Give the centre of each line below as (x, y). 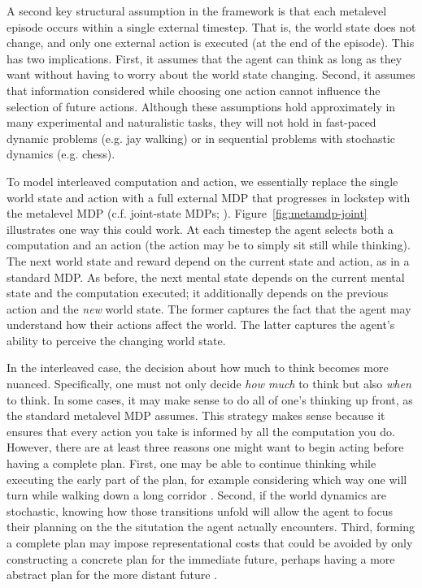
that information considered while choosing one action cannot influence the (194, 90)
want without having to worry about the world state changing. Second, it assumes (211, 74)
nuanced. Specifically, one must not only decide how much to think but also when (209, 384)
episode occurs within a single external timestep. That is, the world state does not (211, 26)
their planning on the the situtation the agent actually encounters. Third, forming (211, 527)
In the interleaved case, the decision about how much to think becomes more (198, 367)
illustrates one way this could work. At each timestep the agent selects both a (200, 229)
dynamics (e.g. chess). (61, 154)
